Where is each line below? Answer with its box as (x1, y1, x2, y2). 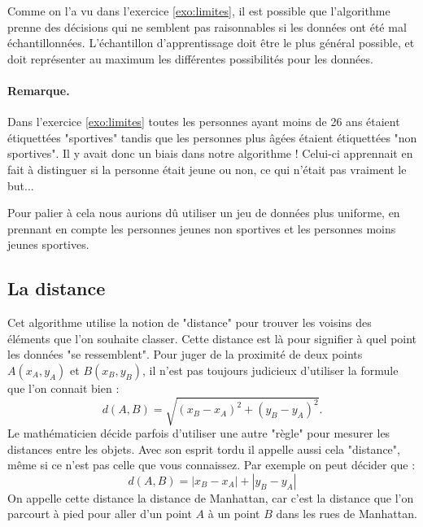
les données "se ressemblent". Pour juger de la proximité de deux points (7, 346, 363, 363)
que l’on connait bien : (7, 379, 120, 396)
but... (7, 176, 34, 194)
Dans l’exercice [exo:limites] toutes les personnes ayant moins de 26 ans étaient (7, 113, 400, 130)
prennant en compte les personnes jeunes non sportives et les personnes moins (7, 220, 396, 237)
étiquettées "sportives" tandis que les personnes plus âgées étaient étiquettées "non (7, 128, 417, 146)
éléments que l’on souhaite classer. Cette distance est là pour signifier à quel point (7, 329, 417, 346)
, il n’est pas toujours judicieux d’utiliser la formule (142, 361, 399, 378)
